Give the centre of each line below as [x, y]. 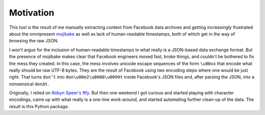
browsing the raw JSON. [34, 41]
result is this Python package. [39, 106]
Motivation [32, 13]
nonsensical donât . [29, 84]
